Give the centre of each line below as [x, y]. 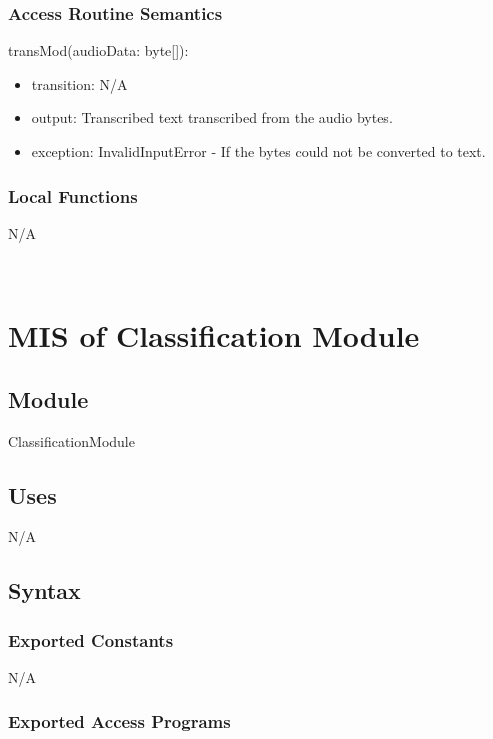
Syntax [44, 590]
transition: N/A [79, 83]
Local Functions [73, 195]
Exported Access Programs [119, 721]
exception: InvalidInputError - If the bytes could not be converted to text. [258, 151]
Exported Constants [91, 639]
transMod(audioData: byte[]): [98, 50]
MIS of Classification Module [214, 335]
